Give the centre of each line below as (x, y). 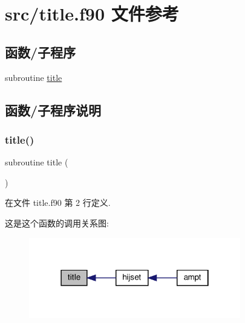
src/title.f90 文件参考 (92, 14)
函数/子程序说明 (53, 110)
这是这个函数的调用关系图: (57, 222)
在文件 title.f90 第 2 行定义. (58, 203)
